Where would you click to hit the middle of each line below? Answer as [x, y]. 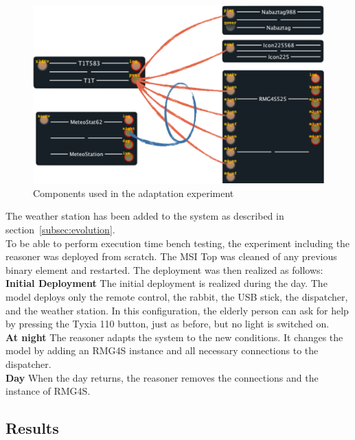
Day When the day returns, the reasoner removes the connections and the [162, 377]
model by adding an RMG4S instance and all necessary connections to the [162, 350]
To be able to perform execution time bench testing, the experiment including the [178, 243]
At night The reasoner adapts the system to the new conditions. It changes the [174, 337]
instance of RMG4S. [48, 391]
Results [32, 428]
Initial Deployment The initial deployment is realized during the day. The [167, 283]
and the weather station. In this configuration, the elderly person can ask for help [177, 310]
